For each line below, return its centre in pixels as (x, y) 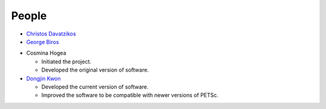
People (29, 16)
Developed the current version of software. (95, 87)
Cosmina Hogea (46, 53)
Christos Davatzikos (51, 34)
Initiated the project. (66, 61)
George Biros (43, 42)
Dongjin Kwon (43, 78)
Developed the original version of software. (95, 70)
